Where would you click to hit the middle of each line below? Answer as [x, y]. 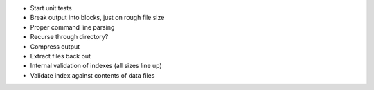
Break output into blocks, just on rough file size [97, 18]
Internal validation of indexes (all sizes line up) [96, 66]
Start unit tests [51, 8]
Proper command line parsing [72, 27]
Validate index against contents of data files [92, 75]
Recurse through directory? [69, 37]
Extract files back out [61, 56]
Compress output [55, 46]
